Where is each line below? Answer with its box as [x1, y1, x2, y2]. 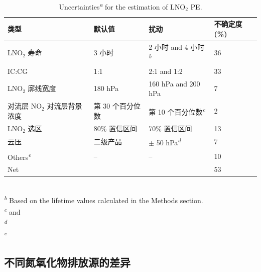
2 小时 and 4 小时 [149, 41, 205, 52]
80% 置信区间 [93, 123, 137, 133]
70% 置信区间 [149, 123, 192, 133]
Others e [8, 150, 31, 162]
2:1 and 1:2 [149, 65, 183, 76]
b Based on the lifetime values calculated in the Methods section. [4, 194, 203, 205]
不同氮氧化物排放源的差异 [4, 254, 130, 270]
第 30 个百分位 [93, 101, 141, 111]
